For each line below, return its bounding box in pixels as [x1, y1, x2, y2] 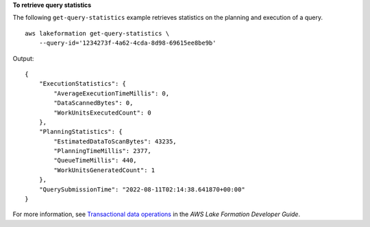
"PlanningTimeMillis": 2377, [53, 147, 152, 155]
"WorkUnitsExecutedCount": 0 [53, 108, 152, 117]
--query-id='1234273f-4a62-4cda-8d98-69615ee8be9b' [38, 39, 217, 47]
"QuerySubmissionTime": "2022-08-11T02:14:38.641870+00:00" [38, 185, 246, 193]
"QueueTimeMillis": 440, [53, 156, 137, 165]
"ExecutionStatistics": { [38, 80, 127, 88]
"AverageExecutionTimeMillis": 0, [53, 89, 170, 97]
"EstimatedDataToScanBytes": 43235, [53, 137, 177, 145]
